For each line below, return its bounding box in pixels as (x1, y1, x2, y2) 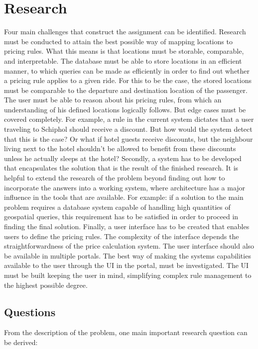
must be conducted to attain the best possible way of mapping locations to (4, 36, 233, 46)
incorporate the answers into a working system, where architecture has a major (4, 182, 246, 192)
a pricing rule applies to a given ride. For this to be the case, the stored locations (4, 75, 252, 86)
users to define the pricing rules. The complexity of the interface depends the (4, 231, 239, 241)
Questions (4, 304, 56, 319)
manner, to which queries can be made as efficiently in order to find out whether (4, 65, 250, 76)
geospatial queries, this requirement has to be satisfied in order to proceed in (4, 211, 239, 222)
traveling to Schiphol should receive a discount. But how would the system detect (4, 124, 253, 134)
